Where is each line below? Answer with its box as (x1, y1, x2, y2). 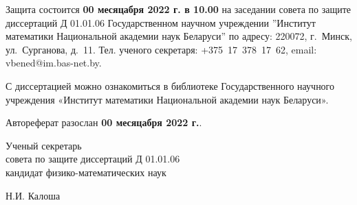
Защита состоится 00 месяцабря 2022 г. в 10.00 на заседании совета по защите (6, 2, 351, 16)
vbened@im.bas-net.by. (6, 56, 102, 70)
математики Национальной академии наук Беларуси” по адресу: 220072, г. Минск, (6, 29, 353, 43)
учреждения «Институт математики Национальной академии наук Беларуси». (6, 92, 329, 106)
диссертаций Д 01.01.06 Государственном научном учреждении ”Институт (6, 15, 316, 29)
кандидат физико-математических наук (6, 165, 166, 179)
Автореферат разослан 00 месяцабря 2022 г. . (6, 115, 202, 130)
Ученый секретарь (6, 138, 82, 152)
